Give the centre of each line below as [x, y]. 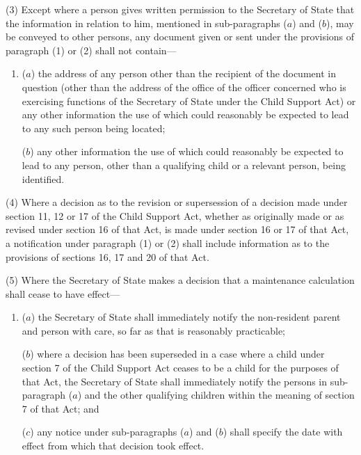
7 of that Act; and [61, 408]
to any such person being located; [94, 128]
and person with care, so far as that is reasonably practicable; [153, 330]
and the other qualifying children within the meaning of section [219, 395]
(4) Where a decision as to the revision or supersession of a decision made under [177, 202]
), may [340, 23]
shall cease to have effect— [63, 293]
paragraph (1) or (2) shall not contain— [91, 50]
